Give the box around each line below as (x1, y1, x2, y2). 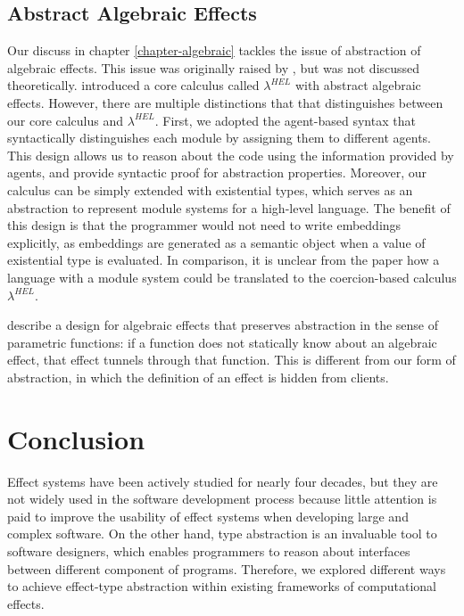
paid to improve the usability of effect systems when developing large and (7, 506, 409, 525)
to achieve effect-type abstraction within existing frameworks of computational (7, 577, 436, 595)
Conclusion (7, 420, 145, 456)
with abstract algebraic (294, 76, 421, 94)
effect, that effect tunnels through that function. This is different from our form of (7, 350, 456, 369)
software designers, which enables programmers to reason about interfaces (7, 541, 410, 560)
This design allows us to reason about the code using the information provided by (7, 145, 454, 164)
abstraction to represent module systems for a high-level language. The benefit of (7, 198, 451, 217)
